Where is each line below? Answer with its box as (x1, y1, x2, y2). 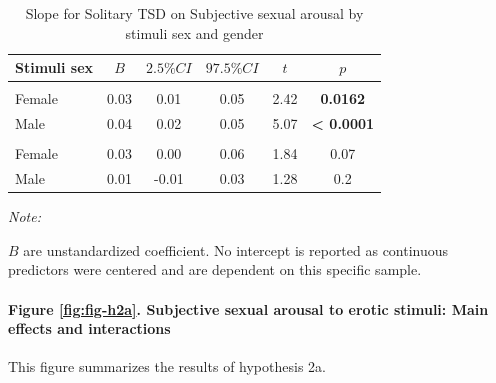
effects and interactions (8, 318, 171, 339)
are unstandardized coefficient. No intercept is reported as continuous (23, 239, 449, 260)
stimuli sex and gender (125, 22, 264, 43)
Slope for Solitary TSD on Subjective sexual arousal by (25, 3, 364, 23)
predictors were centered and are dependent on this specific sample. (8, 259, 422, 280)
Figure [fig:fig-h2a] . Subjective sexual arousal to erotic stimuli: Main (8, 298, 489, 319)
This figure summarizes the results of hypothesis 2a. (8, 356, 326, 377)
